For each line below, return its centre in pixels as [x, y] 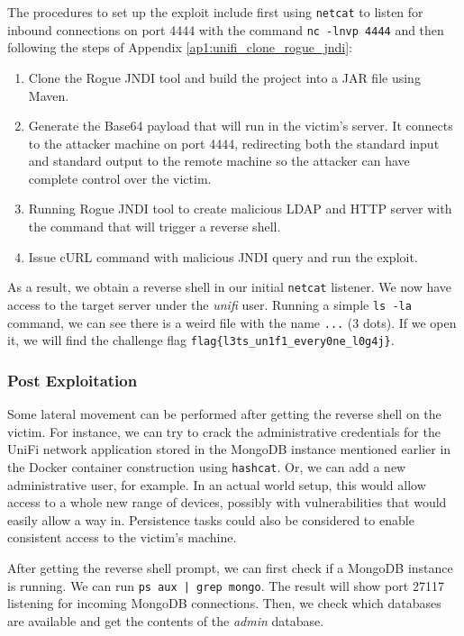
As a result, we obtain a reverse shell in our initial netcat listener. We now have [230, 287]
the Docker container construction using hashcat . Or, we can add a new [207, 466]
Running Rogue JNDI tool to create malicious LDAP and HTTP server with [240, 209]
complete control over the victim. [120, 178]
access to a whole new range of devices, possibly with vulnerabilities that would [227, 502]
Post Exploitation [73, 380]
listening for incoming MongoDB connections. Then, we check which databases [224, 603]
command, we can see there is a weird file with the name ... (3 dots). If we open [232, 322]
